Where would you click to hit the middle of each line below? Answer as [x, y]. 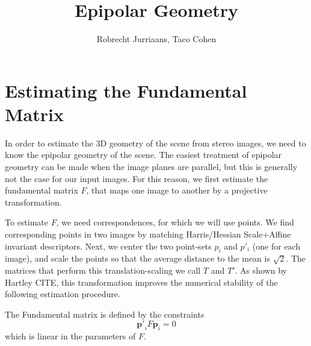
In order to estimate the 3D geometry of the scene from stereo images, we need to [155, 143]
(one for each [276, 246]
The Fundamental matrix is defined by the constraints [105, 314]
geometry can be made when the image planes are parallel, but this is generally [151, 167]
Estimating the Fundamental [126, 90]
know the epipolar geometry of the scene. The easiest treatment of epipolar [143, 155]
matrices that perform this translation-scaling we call [103, 270]
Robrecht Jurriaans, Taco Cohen [156, 39]
